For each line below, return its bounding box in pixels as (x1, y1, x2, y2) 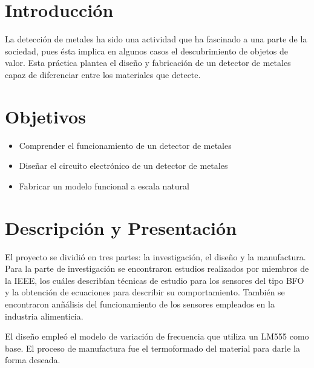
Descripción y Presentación (5, 215, 237, 240)
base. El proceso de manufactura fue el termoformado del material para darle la (5, 341, 300, 354)
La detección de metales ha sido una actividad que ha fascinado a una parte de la (5, 33, 307, 45)
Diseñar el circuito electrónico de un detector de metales (19, 159, 228, 172)
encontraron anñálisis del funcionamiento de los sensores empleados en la (5, 297, 275, 310)
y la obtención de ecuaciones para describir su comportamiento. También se (5, 286, 285, 298)
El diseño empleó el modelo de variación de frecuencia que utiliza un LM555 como (5, 330, 309, 343)
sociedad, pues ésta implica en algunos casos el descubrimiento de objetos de (5, 44, 289, 57)
